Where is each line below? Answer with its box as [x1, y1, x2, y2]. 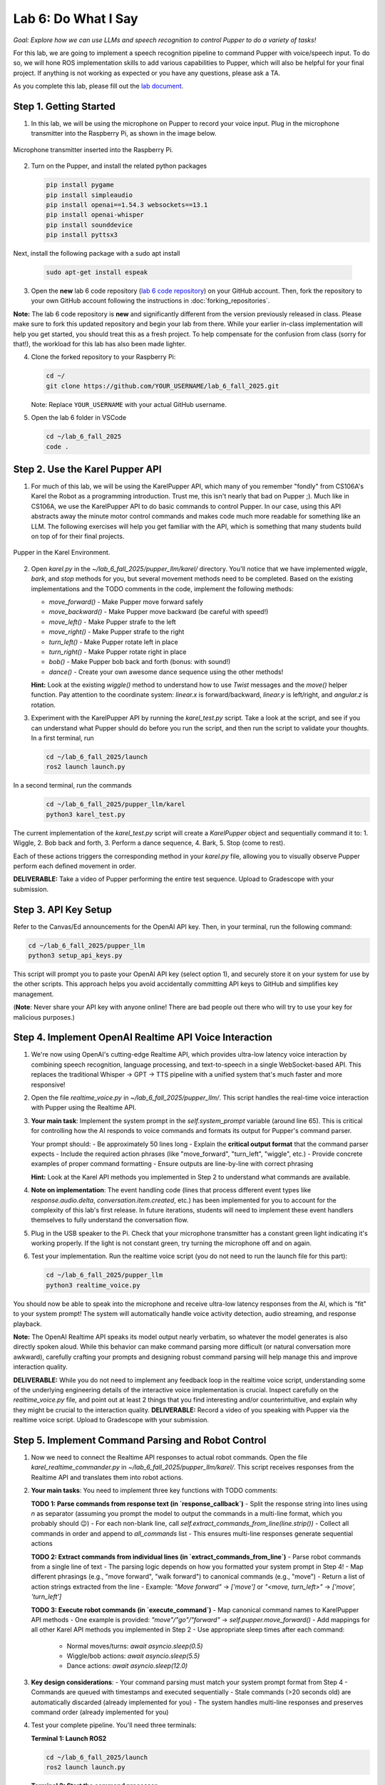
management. [13, 990, 54, 998]
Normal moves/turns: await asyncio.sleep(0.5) [66, 1641, 203, 1650]
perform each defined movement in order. [13, 861, 137, 870]
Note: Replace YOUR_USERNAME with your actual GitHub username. [31, 400, 227, 408]
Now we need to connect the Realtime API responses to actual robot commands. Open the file [31, 1453, 308, 1462]
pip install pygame [46, 181, 114, 189]
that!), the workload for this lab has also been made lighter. [13, 340, 187, 348]
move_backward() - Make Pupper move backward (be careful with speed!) [48, 608, 269, 616]
